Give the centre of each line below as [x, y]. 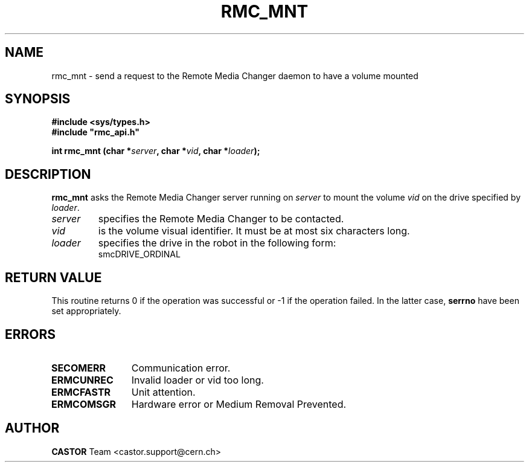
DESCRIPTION [48, 174]
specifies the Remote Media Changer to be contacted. [221, 219]
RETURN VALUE [53, 277]
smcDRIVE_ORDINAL [139, 254]
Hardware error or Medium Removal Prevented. [239, 404]
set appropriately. [86, 311]
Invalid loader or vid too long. [197, 380]
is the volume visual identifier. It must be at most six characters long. [254, 231]
